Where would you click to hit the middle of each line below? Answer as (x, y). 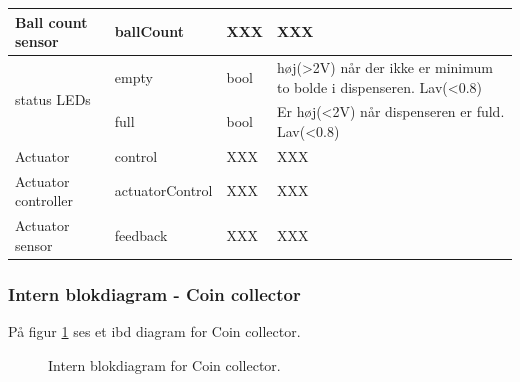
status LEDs (53, 98)
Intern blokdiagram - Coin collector (154, 293)
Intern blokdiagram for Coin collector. (164, 364)
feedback (141, 234)
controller (44, 200)
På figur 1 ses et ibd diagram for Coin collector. (154, 331)
